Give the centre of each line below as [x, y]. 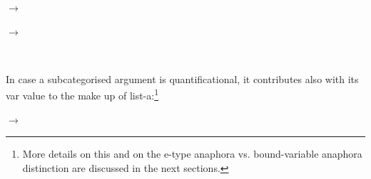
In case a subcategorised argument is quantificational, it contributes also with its [182, 78]
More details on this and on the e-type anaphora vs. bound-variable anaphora [192, 154]
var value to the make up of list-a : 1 [82, 94]
